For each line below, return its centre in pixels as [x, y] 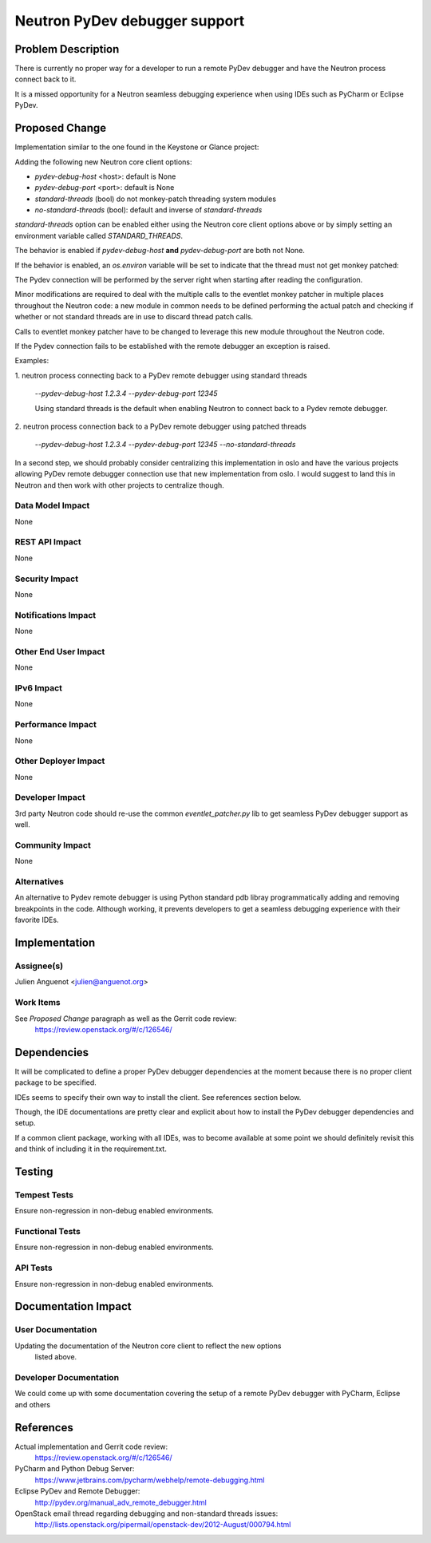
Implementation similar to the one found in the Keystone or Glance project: [137, 147]
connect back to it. [45, 79]
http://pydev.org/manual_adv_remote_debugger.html [121, 1502]
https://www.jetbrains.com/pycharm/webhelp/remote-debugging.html [150, 1480]
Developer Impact [50, 797]
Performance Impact [56, 725]
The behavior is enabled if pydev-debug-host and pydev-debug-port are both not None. [160, 251]
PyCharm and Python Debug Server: [75, 1469]
